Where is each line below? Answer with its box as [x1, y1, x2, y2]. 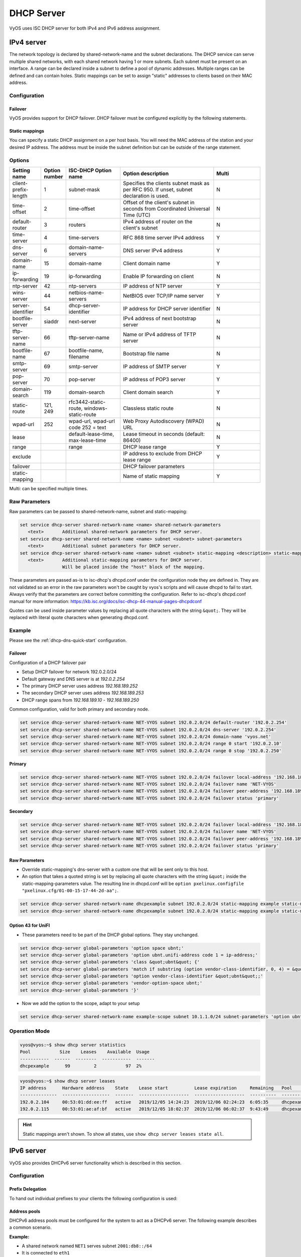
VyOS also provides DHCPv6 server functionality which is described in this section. [9, 1159, 182, 1166]
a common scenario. [9, 1224, 52, 1230]
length [12, 192, 28, 199]
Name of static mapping [123, 473, 180, 480]
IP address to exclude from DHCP [123, 450, 203, 457]
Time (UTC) [123, 211, 150, 218]
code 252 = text [68, 424, 106, 431]
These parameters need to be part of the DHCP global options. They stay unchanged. [22, 932, 199, 938]
